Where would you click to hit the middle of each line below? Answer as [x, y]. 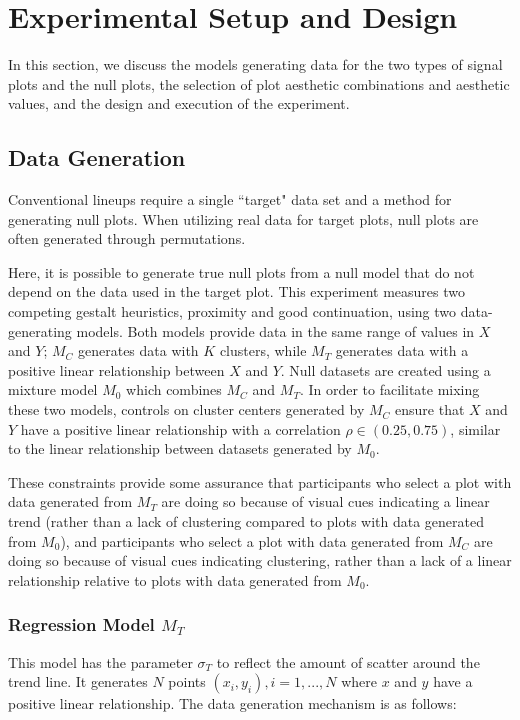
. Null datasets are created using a [385, 369]
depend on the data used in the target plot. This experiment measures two [236, 291]
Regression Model [81, 624]
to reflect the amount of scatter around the [348, 661]
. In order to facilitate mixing [389, 389]
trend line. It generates [78, 681]
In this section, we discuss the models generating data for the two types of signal [255, 64]
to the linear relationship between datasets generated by [180, 448]
